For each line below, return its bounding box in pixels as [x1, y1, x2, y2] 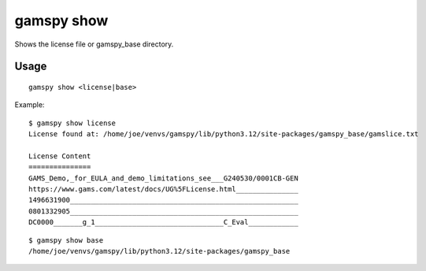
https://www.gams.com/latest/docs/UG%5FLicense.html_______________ [28, 185, 298, 194]
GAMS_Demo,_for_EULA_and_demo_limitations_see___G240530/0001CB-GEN [28, 173, 298, 183]
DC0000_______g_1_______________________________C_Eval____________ [28, 217, 298, 227]
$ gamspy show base [28, 236, 104, 244]
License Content [28, 151, 91, 161]
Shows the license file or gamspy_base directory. [14, 39, 174, 49]
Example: [14, 100, 45, 110]
